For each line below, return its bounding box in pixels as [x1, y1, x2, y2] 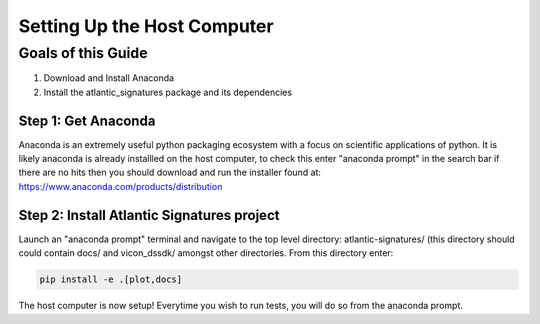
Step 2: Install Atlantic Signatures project [18, 206, 280, 224]
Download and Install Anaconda [43, 72, 175, 84]
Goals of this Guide [18, 44, 148, 62]
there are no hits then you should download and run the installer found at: [18, 166, 322, 179]
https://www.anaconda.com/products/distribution [18, 180, 223, 192]
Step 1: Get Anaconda [18, 112, 156, 129]
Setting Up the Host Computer [18, 15, 274, 37]
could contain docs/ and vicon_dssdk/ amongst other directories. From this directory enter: [18, 247, 394, 259]
